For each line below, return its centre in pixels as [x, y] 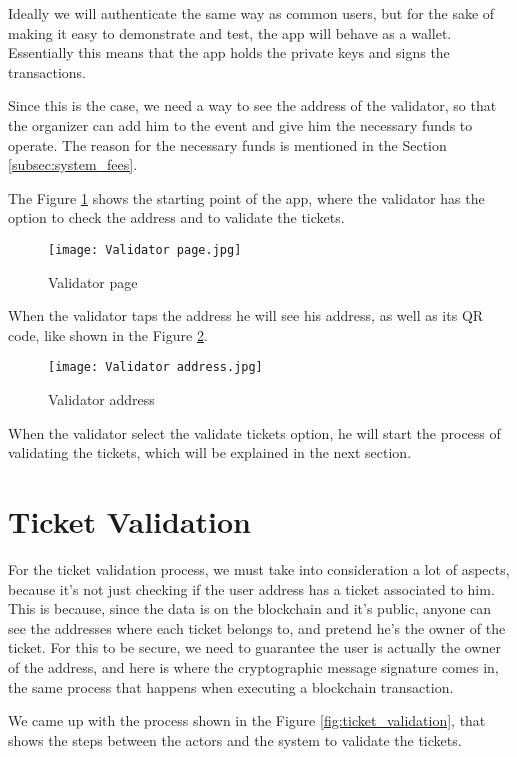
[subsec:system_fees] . [73, 164]
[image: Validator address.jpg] [155, 367]
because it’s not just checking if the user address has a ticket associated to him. [251, 588]
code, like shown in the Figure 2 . [108, 334]
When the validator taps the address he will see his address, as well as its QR [246, 315]
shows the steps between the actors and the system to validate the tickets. [235, 739]
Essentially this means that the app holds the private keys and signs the [229, 52]
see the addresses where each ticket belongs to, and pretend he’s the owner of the [257, 627]
